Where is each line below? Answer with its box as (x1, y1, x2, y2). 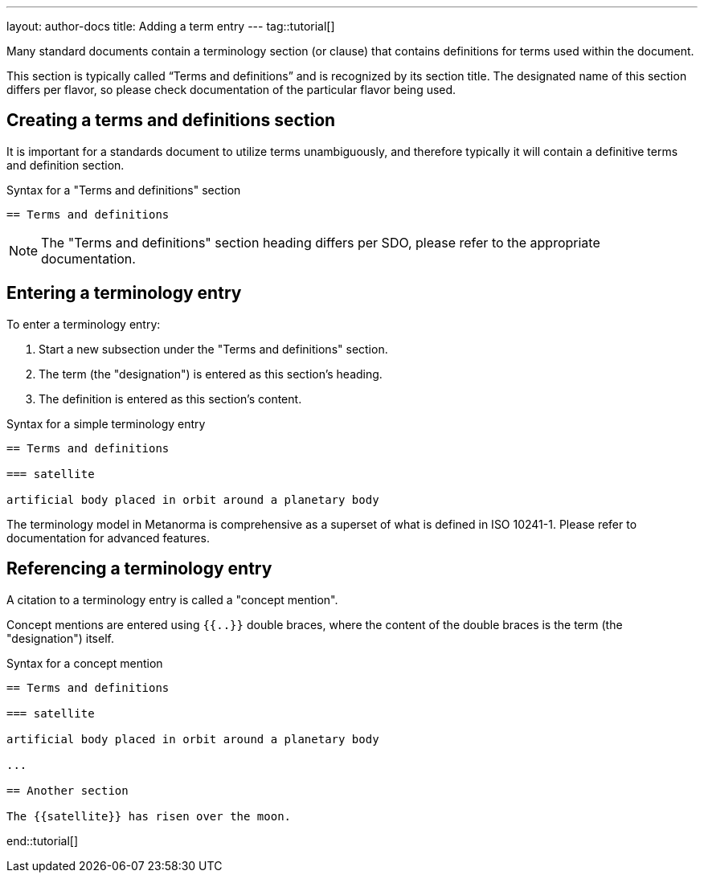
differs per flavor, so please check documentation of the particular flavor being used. (6, 83, 456, 96)
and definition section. (6, 157, 125, 172)
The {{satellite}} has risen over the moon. (6, 809, 292, 823)
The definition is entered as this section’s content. (39, 391, 302, 406)
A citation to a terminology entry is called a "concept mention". (6, 592, 338, 607)
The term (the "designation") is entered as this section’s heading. (39, 366, 383, 381)
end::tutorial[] (6, 833, 79, 848)
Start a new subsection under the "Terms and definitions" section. (39, 341, 388, 356)
